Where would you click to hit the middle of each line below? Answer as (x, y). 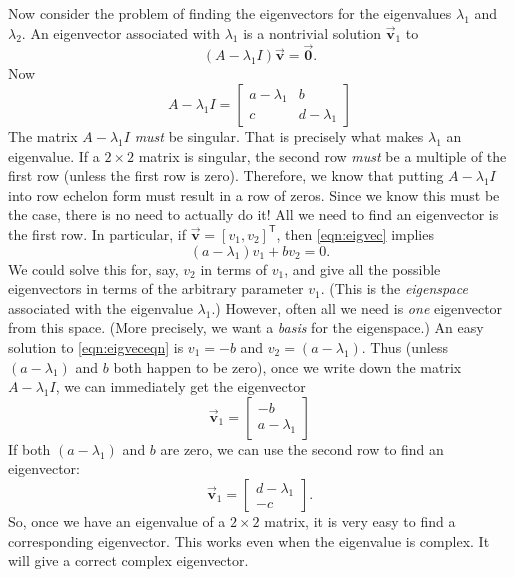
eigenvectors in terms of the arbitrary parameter (156, 288)
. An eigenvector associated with (120, 32)
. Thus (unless (404, 346)
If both (29, 448)
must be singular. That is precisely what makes (279, 136)
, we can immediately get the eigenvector (180, 386)
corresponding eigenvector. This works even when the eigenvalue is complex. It (249, 540)
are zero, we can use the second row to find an (302, 448)
